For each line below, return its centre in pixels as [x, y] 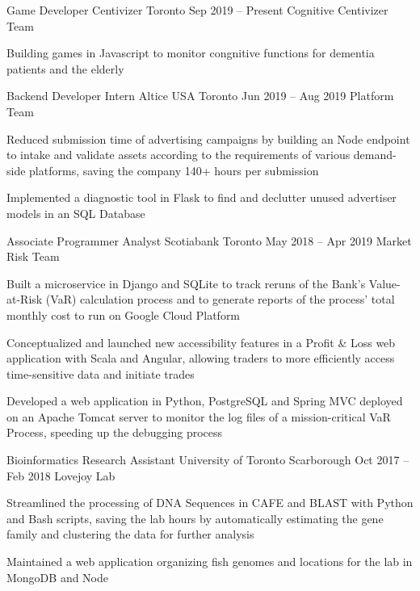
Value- [384, 283]
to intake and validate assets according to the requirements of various [178, 155]
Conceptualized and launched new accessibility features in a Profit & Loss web [201, 342]
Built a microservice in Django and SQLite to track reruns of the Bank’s [186, 283]
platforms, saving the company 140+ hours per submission [174, 170]
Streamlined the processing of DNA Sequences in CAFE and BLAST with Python [210, 503]
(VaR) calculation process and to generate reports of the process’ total [220, 299]
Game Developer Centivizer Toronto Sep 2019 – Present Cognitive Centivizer [197, 10]
